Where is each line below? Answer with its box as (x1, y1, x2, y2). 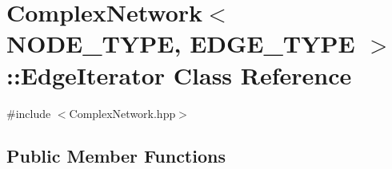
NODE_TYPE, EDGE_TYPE (6, 27, 355, 60)
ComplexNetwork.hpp (69, 104, 176, 121)
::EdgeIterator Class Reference (6, 58, 352, 91)
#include (6, 104, 51, 121)
